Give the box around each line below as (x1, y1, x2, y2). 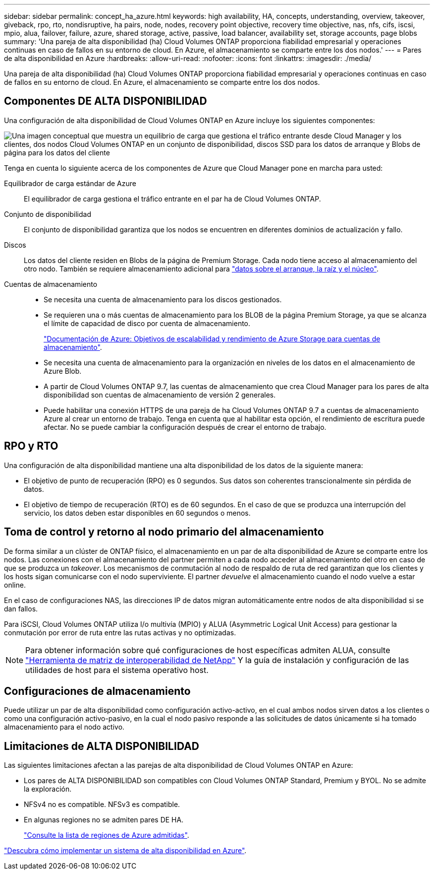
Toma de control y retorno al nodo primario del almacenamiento (4, 526, 324, 538)
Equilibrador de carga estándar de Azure (4, 179, 136, 188)
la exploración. (24, 785, 72, 794)
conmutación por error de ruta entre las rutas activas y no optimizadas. (4, 628, 236, 637)
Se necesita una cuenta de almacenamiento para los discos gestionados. (44, 295, 282, 304)
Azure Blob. (44, 366, 82, 375)
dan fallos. (4, 604, 38, 613)
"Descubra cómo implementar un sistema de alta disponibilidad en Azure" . (4, 846, 247, 855)
